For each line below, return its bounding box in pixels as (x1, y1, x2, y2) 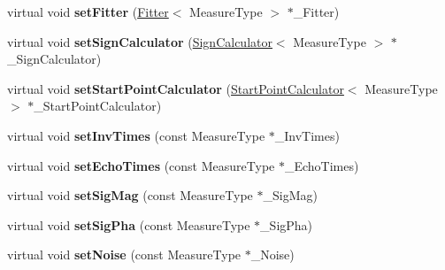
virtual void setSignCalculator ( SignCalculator (7, 32, 272, 50)
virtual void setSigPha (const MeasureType (7, 215, 250, 234)
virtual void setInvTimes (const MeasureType (7, 126, 265, 144)
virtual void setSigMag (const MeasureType (7, 186, 253, 204)
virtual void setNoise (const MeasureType (7, 245, 242, 264)
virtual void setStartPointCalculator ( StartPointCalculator (7, 79, 344, 97)
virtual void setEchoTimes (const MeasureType (7, 156, 275, 174)
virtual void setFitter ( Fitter (7, 3, 169, 20)
